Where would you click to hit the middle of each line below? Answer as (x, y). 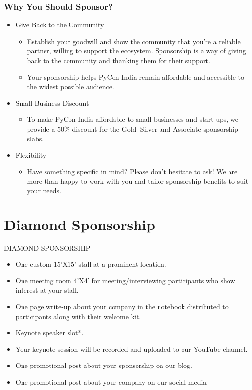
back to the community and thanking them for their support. (119, 60)
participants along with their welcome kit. (78, 316)
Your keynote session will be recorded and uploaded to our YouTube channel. (131, 349)
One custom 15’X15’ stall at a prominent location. (91, 264)
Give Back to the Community (60, 25)
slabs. (35, 138)
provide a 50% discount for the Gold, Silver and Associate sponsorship (133, 128)
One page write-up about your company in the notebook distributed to (122, 307)
